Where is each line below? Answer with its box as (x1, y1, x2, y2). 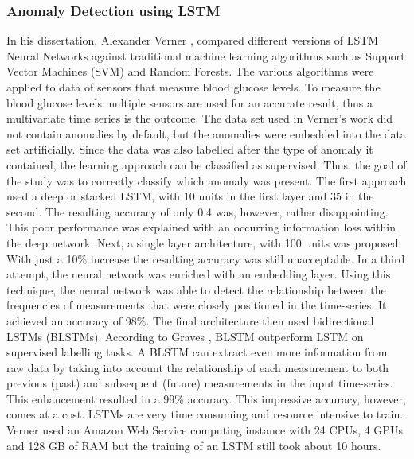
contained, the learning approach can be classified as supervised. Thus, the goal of (6, 156, 407, 173)
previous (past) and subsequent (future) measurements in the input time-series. (6, 375, 393, 391)
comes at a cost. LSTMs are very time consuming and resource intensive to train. (6, 406, 404, 422)
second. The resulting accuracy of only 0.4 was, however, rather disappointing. (6, 203, 389, 220)
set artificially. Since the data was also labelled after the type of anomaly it (6, 141, 373, 158)
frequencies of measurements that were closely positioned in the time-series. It (6, 297, 387, 313)
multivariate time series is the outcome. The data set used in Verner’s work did (6, 110, 393, 126)
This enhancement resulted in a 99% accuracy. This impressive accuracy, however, (6, 390, 406, 406)
